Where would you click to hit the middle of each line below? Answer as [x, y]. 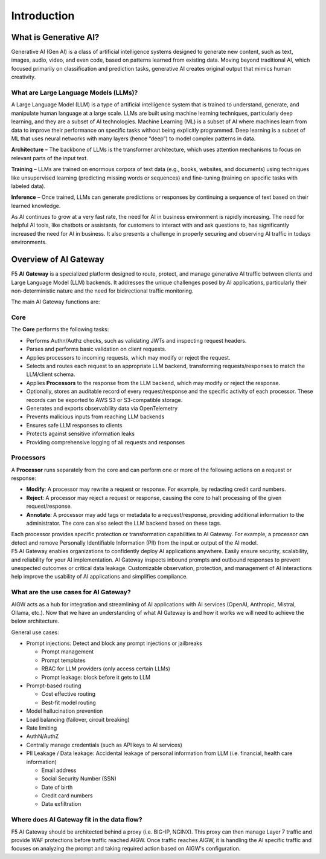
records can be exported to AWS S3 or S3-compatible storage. [104, 400]
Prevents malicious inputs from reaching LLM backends [95, 417]
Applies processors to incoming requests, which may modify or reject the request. [128, 357]
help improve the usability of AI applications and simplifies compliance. [100, 577]
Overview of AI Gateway [58, 260]
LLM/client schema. [51, 374]
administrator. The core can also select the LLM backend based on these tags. [124, 524]
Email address [59, 770]
